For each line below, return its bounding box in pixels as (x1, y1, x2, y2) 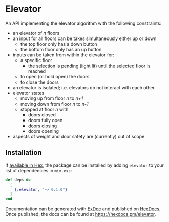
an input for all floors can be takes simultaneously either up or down (12, 35, 157, 42)
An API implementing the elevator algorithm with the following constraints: (5, 20, 162, 26)
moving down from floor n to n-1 (20, 100, 89, 107)
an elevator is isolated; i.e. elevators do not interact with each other (12, 84, 155, 90)
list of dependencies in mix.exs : (5, 167, 72, 173)
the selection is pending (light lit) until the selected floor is (28, 63, 151, 69)
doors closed (28, 111, 56, 118)
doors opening (28, 128, 59, 134)
